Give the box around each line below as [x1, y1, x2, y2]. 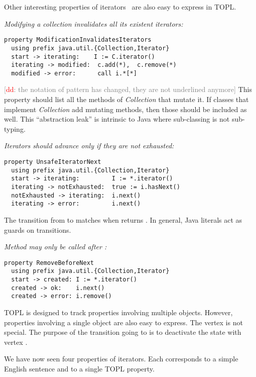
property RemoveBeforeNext [4, 259, 94, 266]
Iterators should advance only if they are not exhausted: [4, 140, 174, 151]
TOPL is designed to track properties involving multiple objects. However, [4, 307, 233, 318]
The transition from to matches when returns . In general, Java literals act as [4, 214, 242, 225]
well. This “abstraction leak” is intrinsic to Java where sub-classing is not [4, 114, 230, 124]
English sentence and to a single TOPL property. [4, 363, 155, 373]
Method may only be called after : [4, 241, 107, 252]
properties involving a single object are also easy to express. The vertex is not [4, 317, 243, 327]
